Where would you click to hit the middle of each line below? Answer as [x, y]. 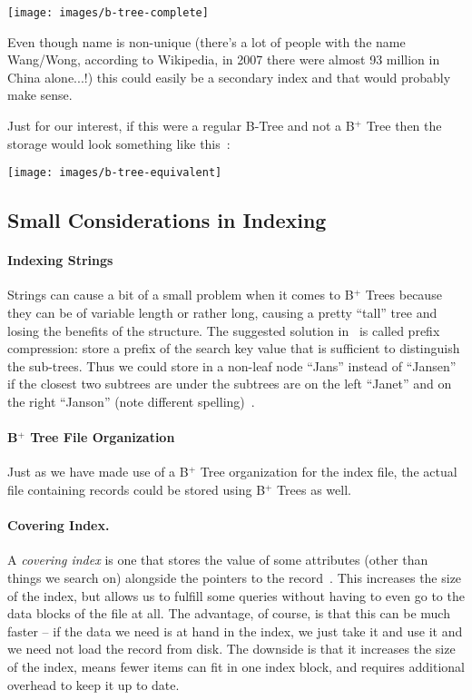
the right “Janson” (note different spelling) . [131, 402]
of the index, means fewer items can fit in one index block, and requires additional [236, 666]
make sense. [40, 95]
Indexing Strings [60, 260]
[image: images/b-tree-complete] [108, 13]
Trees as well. [314, 489]
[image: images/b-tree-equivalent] [115, 173]
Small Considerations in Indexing [167, 220]
